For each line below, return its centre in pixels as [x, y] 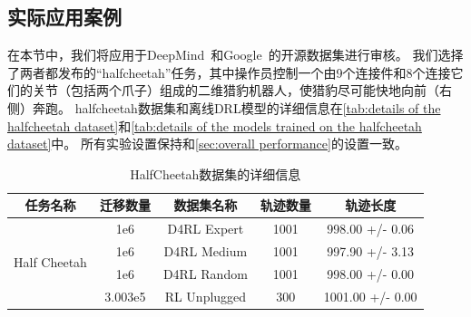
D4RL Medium [206, 251]
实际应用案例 [64, 17]
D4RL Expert [206, 229]
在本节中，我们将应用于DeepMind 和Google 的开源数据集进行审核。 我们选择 [235, 55]
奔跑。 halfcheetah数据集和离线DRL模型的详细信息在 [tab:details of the [236, 107]
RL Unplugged [206, 296]
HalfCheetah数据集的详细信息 [216, 173]
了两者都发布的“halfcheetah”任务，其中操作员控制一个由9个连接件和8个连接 [229, 72]
